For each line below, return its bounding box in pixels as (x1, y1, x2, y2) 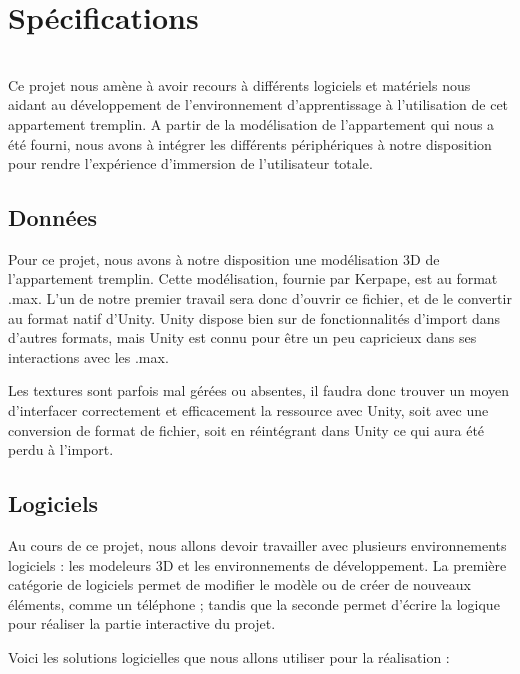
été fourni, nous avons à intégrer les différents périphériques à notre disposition (8, 133, 492, 154)
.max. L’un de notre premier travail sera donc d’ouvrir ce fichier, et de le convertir (8, 288, 512, 309)
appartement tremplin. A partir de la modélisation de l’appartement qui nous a (8, 113, 495, 134)
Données (8, 202, 98, 233)
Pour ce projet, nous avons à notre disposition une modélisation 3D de (8, 248, 440, 269)
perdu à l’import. (8, 439, 114, 460)
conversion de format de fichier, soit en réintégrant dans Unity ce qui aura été (8, 419, 485, 440)
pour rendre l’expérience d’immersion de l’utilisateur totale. (8, 153, 373, 174)
